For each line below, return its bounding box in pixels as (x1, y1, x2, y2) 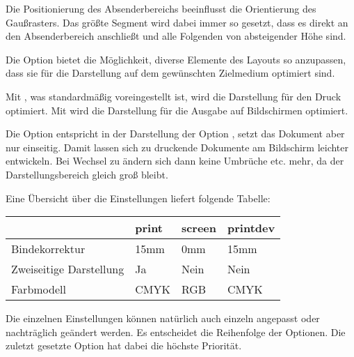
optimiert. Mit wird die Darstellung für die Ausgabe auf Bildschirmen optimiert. (6, 102, 348, 117)
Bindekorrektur (11, 241, 86, 257)
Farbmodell (11, 281, 66, 298)
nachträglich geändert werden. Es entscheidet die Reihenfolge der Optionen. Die (6, 324, 346, 339)
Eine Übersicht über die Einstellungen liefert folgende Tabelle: (6, 190, 271, 205)
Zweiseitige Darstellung (11, 261, 124, 278)
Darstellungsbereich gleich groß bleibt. (6, 167, 168, 181)
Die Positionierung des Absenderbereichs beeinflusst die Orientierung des (6, 1, 316, 15)
